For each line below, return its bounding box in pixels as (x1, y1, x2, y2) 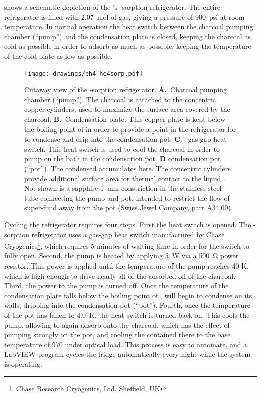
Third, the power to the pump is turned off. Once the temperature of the (4, 280, 229, 291)
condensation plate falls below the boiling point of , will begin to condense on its (4, 290, 252, 300)
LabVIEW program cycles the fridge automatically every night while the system (4, 349, 251, 359)
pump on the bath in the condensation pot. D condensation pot (24, 153, 221, 164)
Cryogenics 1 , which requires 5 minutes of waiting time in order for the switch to (4, 239, 249, 251)
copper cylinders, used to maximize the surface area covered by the (24, 104, 230, 114)
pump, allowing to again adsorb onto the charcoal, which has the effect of (4, 319, 230, 330)
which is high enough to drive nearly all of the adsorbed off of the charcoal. (4, 270, 236, 281)
